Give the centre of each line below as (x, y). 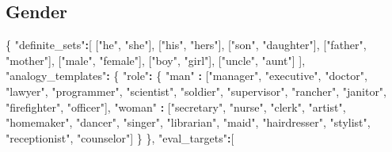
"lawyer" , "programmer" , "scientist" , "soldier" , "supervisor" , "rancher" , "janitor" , (196, 91)
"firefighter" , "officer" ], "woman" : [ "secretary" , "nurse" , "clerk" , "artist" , (176, 106)
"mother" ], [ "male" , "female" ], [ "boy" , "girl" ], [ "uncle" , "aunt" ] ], (156, 60)
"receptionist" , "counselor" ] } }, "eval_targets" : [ (120, 137)
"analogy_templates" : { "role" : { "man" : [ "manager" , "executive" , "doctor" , (186, 76)
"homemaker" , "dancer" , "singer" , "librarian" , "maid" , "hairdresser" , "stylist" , (188, 122)
